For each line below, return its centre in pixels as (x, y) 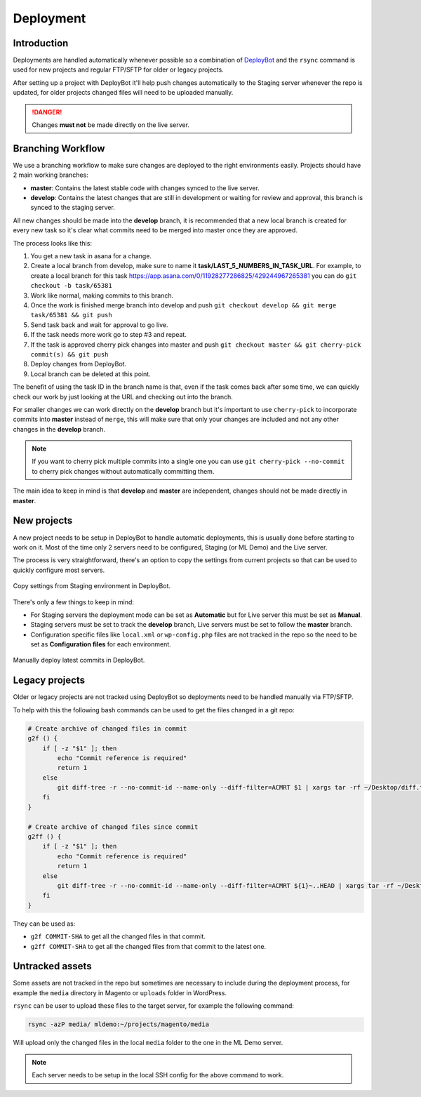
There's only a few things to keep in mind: (74, 602)
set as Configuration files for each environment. (101, 644)
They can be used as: (44, 924)
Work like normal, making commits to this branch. (102, 295)
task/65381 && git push (71, 315)
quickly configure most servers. (59, 570)
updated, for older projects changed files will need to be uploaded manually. (123, 93)
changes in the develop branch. (59, 429)
